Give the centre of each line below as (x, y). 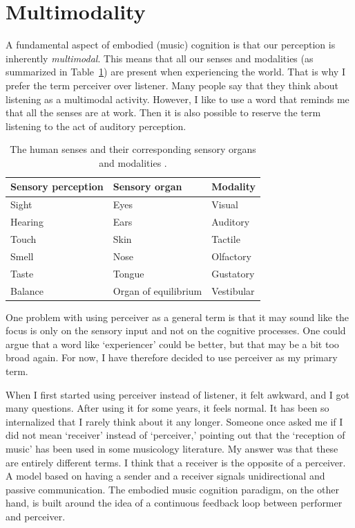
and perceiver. (36, 516)
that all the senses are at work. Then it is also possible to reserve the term (163, 112)
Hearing (27, 222)
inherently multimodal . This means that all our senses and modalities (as (160, 58)
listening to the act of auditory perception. (96, 126)
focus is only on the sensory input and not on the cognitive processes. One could (176, 330)
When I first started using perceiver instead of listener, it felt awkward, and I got (178, 394)
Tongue (128, 273)
